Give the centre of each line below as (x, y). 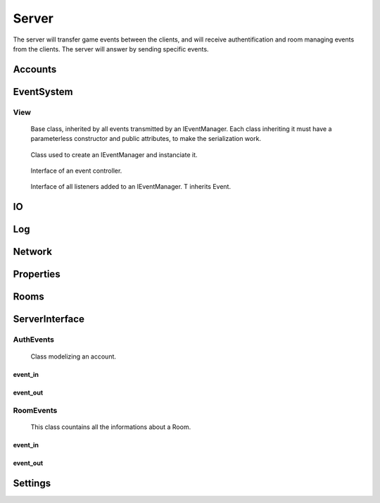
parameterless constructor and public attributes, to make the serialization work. (146, 139)
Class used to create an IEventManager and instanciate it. (114, 154)
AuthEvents (34, 340)
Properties (37, 274)
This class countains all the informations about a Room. (111, 427)
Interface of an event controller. (76, 171)
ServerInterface (49, 319)
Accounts (35, 69)
